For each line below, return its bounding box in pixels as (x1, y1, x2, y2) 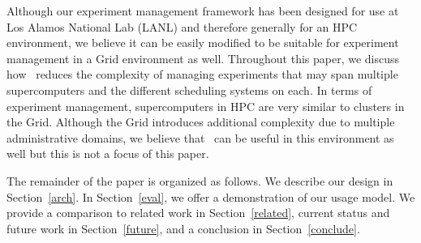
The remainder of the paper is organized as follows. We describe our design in (6, 172, 393, 189)
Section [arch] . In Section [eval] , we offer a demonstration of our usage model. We (6, 188, 415, 205)
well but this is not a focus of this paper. (6, 145, 209, 162)
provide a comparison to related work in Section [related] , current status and (6, 204, 390, 221)
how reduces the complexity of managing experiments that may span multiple (6, 66, 398, 83)
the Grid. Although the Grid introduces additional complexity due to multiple (6, 113, 395, 130)
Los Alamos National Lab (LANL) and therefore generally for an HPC (6, 18, 358, 35)
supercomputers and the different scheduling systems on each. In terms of (6, 81, 372, 98)
